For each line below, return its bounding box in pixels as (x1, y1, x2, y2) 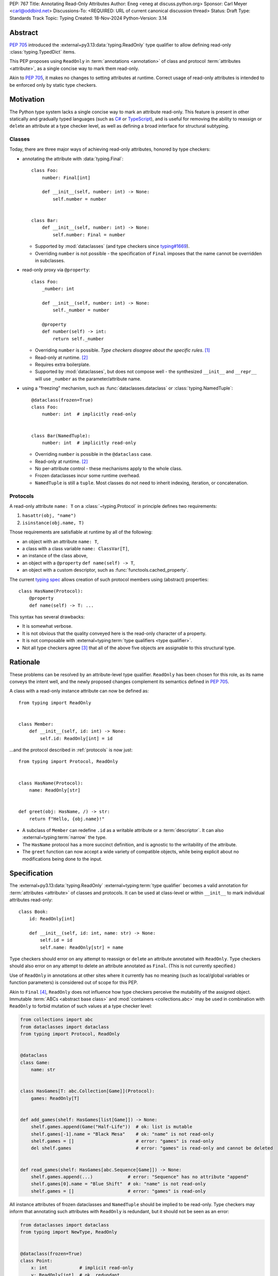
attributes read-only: (9, 897, 53, 903)
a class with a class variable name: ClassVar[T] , (22, 545, 130, 551)
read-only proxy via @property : (22, 267, 90, 273)
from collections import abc (20, 1017, 93, 1023)
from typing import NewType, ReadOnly (20, 1229, 117, 1235)
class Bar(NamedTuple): (31, 433, 91, 438)
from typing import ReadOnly (18, 700, 91, 705)
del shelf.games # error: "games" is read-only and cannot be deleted (31, 1145, 273, 1151)
